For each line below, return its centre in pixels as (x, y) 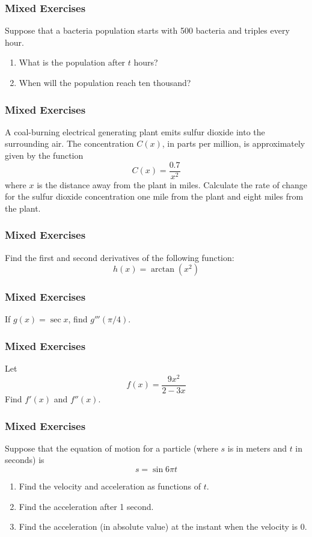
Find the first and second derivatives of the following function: (120, 257)
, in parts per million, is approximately (234, 143)
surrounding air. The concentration (69, 143)
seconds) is (25, 460)
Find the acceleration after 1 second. (86, 506)
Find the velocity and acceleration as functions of (110, 486)
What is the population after (72, 62)
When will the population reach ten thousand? (105, 82)
